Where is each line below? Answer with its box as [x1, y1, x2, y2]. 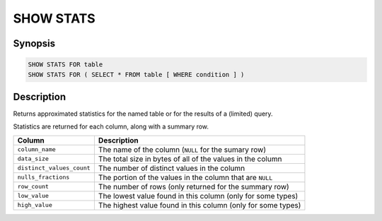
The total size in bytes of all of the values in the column [98, 154, 282, 164]
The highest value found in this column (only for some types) [98, 200, 301, 210]
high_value [17, 201, 53, 209]
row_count [17, 183, 50, 191]
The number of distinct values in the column [98, 163, 245, 173]
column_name [17, 145, 56, 153]
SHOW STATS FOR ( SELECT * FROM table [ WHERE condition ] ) [28, 71, 245, 78]
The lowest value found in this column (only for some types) [98, 191, 299, 201]
